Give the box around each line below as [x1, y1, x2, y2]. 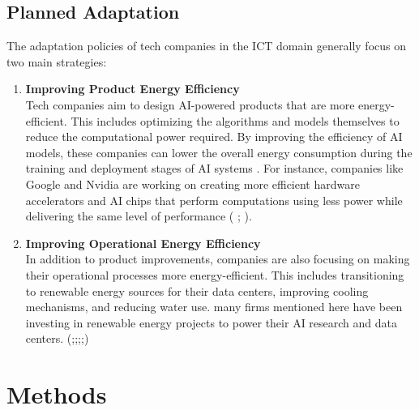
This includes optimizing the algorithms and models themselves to [71, 112, 400, 129]
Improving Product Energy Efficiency [25, 80, 240, 97]
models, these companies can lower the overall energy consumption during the [25, 143, 413, 160]
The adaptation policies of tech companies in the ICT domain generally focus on [6, 37, 406, 54]
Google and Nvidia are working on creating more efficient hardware [25, 175, 360, 192]
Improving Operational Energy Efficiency [25, 234, 261, 251]
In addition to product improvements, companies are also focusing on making [25, 250, 410, 267]
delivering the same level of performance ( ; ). [25, 207, 252, 224]
